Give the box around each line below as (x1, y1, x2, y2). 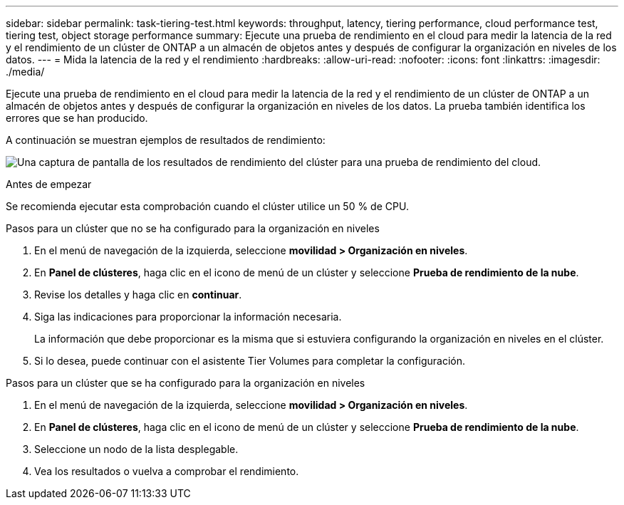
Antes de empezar (6, 178, 92, 190)
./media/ (6, 66, 45, 78)
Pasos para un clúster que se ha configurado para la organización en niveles (6, 377, 365, 389)
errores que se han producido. (6, 112, 148, 124)
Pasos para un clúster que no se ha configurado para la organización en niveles (6, 222, 380, 234)
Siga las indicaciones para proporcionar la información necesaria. (34, 311, 342, 323)
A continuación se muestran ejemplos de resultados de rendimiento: (6, 134, 326, 146)
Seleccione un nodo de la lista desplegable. (34, 443, 239, 455)
